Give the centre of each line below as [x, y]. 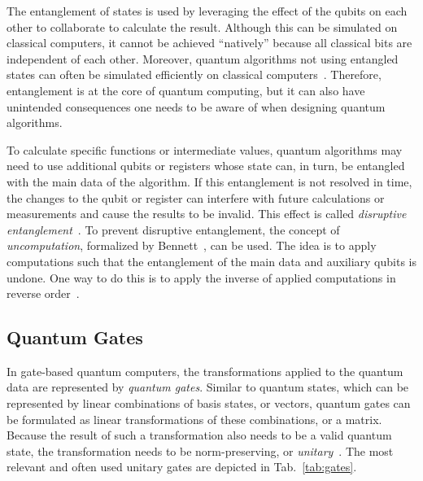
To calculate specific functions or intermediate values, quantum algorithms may [205, 149]
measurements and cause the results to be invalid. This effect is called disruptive [207, 214]
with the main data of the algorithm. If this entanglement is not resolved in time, [209, 181]
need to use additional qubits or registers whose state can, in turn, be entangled [206, 166]
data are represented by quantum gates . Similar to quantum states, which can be [208, 387]
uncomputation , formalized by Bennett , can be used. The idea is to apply [192, 245]
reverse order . [43, 293]
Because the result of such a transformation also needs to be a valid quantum [199, 435]
